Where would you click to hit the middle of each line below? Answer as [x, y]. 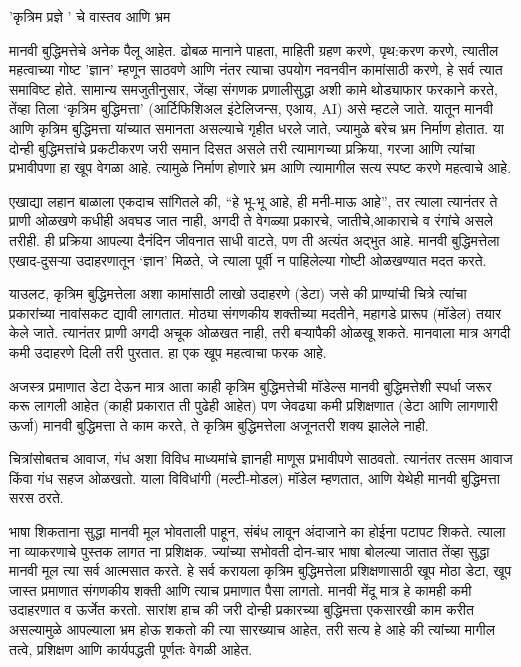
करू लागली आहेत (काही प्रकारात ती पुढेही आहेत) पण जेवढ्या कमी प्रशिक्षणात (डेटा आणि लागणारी [253, 405]
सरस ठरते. [36, 497]
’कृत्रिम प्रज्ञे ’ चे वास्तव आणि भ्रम [90, 16]
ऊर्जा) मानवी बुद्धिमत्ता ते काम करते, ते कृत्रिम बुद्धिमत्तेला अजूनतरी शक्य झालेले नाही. [219, 424]
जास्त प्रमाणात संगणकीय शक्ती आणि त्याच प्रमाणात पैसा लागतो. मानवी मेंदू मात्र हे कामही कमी [240, 589]
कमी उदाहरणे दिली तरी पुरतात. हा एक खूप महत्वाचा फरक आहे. [168, 351]
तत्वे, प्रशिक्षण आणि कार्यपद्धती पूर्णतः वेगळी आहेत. [131, 648]
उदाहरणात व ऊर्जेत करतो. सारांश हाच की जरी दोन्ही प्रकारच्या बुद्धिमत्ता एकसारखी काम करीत [241, 609]
